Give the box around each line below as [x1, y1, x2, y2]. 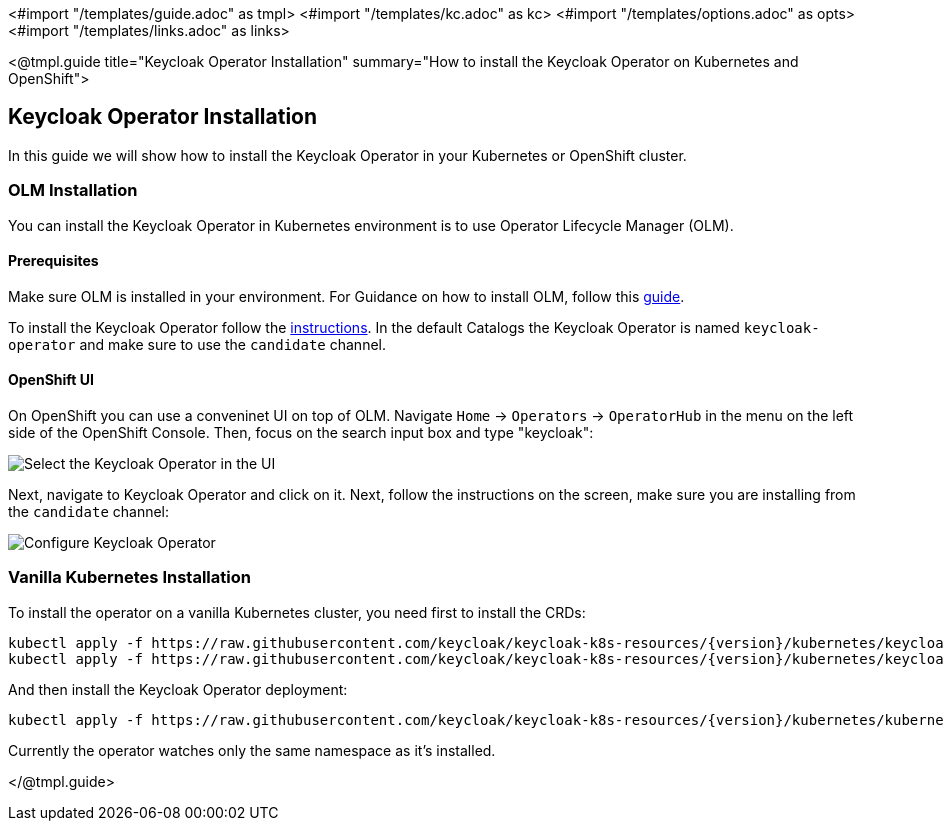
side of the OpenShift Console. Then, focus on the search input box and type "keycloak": [8, 424, 594, 442]
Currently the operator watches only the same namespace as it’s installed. [8, 741, 496, 759]
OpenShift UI [8, 371, 94, 389]
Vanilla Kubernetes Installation [8, 567, 251, 588]
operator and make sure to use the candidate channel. [8, 335, 386, 353]
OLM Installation [8, 180, 138, 201]
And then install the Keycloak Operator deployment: [8, 680, 348, 698]
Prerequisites [8, 252, 99, 270]
